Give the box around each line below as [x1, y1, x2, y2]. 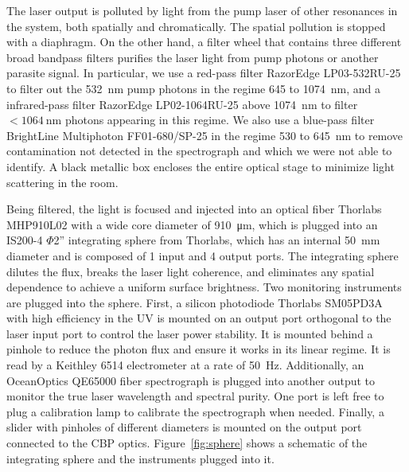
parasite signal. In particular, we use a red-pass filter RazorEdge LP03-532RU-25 [6, 64, 401, 81]
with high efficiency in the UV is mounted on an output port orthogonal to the [6, 310, 391, 326]
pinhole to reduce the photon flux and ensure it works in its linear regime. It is [6, 341, 391, 357]
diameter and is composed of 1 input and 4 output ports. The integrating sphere [6, 247, 399, 263]
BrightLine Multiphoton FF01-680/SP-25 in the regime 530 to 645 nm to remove [6, 127, 403, 143]
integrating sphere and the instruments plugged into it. [6, 450, 275, 466]
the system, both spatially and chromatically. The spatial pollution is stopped [6, 18, 386, 34]
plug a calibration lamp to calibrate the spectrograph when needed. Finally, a [6, 403, 384, 419]
